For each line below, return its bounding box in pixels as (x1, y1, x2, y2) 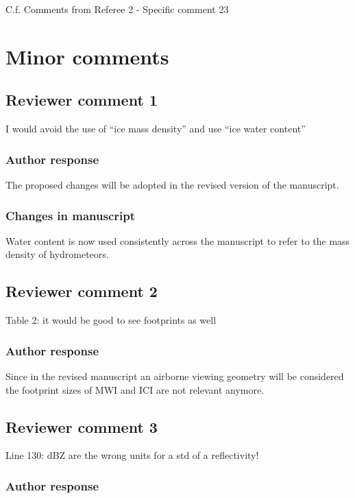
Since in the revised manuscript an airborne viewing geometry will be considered (5, 369, 344, 383)
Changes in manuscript (5, 206, 136, 224)
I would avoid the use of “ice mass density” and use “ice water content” (5, 121, 306, 136)
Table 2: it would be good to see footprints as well (5, 313, 217, 327)
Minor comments (5, 42, 169, 70)
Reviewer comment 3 (5, 416, 158, 437)
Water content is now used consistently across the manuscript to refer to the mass (5, 233, 350, 248)
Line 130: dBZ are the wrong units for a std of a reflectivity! (5, 448, 259, 462)
